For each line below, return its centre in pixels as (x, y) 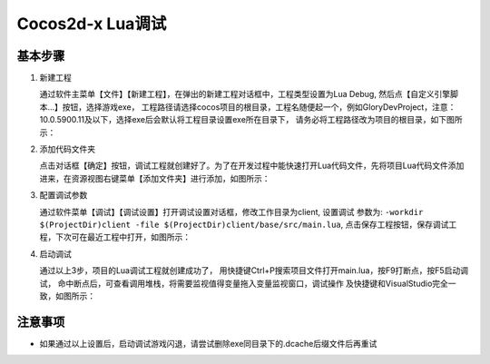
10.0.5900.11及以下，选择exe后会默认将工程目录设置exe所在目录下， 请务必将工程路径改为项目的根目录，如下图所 (251, 120)
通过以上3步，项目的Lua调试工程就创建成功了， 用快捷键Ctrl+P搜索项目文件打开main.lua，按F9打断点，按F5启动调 (254, 271)
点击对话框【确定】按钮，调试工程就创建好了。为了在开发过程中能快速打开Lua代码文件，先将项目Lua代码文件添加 (252, 166)
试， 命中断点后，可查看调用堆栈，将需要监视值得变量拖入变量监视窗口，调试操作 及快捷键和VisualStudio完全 (244, 283)
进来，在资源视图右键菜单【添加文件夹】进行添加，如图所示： (155, 178)
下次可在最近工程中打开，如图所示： (122, 237)
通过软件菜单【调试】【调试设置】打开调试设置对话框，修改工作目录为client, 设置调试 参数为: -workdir (231, 212)
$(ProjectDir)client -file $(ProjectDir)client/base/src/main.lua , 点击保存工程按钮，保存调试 (244, 224)
